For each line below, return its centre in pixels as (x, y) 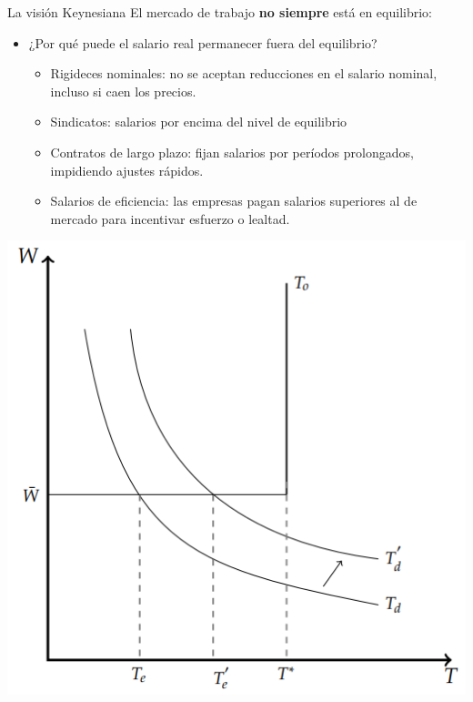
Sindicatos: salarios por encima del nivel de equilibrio (199, 122)
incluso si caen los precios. (123, 91)
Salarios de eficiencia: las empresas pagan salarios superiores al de (234, 201)
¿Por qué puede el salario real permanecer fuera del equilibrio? (203, 42)
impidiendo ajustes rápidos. (127, 170)
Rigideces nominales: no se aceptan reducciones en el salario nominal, (244, 73)
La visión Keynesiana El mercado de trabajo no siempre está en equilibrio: (220, 12)
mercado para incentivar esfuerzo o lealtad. (170, 218)
